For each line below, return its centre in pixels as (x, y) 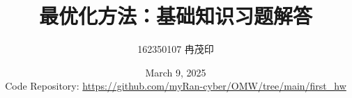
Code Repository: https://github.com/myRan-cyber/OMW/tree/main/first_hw (176, 86)
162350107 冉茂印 (176, 49)
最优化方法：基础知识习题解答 (175, 16)
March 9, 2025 (176, 72)
